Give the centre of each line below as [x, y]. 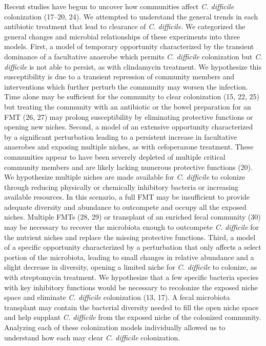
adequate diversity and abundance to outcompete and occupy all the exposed [125, 207]
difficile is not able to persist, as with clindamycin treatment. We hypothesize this [133, 66]
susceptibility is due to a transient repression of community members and [119, 77]
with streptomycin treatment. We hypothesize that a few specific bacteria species [131, 277]
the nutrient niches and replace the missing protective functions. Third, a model [130, 237]
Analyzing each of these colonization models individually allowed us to [115, 327]
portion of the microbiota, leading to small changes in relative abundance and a [129, 257]
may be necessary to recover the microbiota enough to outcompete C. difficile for [132, 227]
